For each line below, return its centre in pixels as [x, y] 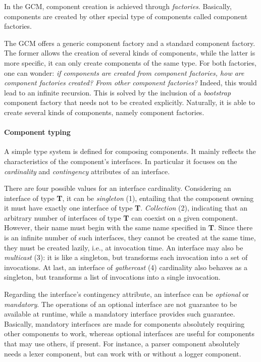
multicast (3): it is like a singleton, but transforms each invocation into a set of [126, 257]
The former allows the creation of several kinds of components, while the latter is [130, 53]
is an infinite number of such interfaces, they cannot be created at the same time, [130, 238]
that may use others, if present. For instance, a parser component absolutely [122, 344]
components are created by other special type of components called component [126, 16]
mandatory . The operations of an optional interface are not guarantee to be [121, 304]
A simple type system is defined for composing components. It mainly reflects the [130, 151]
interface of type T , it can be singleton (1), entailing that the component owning [129, 198]
